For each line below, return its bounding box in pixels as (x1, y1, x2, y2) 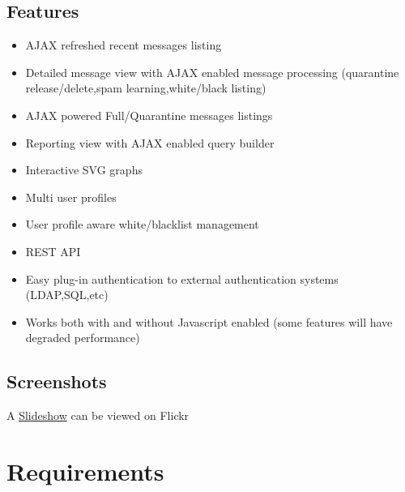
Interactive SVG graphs (25, 161, 143, 178)
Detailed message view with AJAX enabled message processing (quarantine (25, 63, 399, 80)
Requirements (6, 454, 164, 487)
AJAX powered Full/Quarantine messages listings (25, 106, 273, 123)
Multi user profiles (25, 188, 117, 205)
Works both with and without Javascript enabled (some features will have (25, 313, 393, 330)
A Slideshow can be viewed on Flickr (6, 407, 190, 424)
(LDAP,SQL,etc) (25, 286, 109, 303)
